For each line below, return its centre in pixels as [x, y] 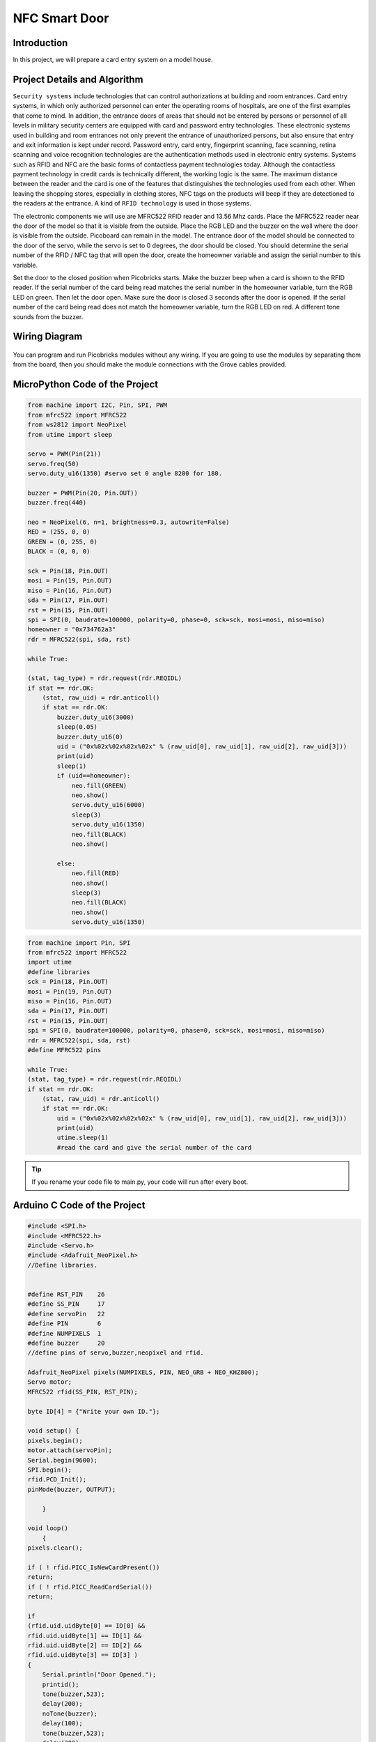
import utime [50, 962]
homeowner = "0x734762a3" [72, 630]
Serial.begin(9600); [62, 1460]
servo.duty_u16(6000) [108, 805]
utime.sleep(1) [83, 1138]
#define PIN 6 [64, 1324]
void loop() [48, 1528]
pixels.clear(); [55, 1548]
